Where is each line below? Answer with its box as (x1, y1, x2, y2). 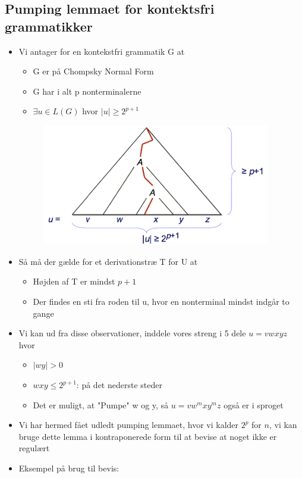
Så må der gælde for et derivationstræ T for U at (18, 255, 198, 267)
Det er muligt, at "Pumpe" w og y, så (33, 398, 169, 411)
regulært (18, 442, 50, 454)
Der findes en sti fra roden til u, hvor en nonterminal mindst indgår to (33, 295, 290, 308)
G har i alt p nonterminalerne (33, 85, 141, 97)
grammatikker (5, 17, 93, 35)
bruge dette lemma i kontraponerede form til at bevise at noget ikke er (18, 430, 277, 442)
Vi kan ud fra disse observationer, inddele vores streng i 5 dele (18, 327, 246, 339)
